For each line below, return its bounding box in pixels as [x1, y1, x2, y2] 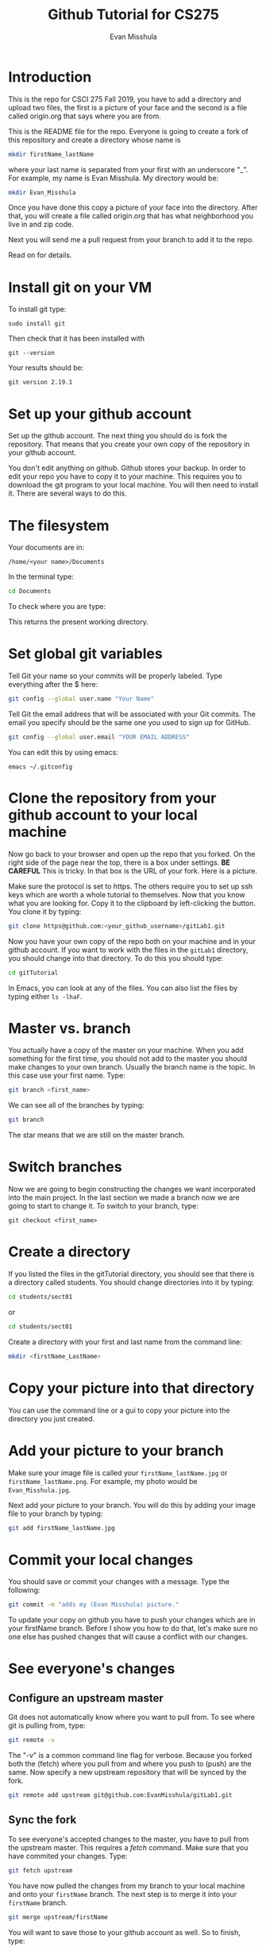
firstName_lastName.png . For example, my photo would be [8, 1476, 198, 1486]
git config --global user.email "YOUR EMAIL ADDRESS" [8, 733, 191, 741]
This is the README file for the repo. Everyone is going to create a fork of [8, 126, 249, 136]
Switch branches [8, 1158, 122, 1176]
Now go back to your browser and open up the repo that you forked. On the [8, 849, 256, 858]
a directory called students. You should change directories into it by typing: [8, 1278, 254, 1287]
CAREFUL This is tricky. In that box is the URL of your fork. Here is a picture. [8, 866, 258, 875]
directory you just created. [8, 1413, 95, 1423]
